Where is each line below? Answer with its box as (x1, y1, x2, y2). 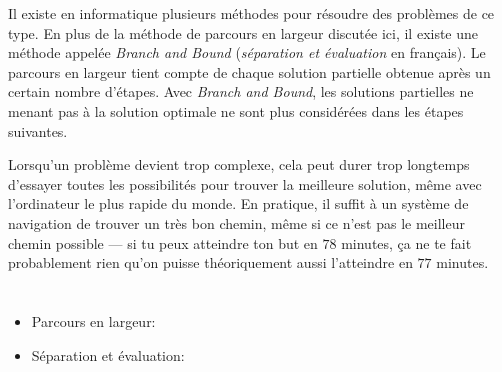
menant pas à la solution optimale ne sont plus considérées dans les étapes (8, 100, 464, 121)
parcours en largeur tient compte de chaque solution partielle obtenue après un (8, 61, 491, 82)
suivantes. (8, 120, 68, 141)
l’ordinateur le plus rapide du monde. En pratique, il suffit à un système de (8, 193, 469, 214)
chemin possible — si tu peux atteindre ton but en (8, 232, 318, 253)
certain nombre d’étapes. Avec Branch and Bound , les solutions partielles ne (8, 81, 474, 102)
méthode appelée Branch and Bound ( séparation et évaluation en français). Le (8, 42, 486, 63)
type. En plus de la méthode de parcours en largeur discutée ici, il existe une (8, 22, 479, 43)
